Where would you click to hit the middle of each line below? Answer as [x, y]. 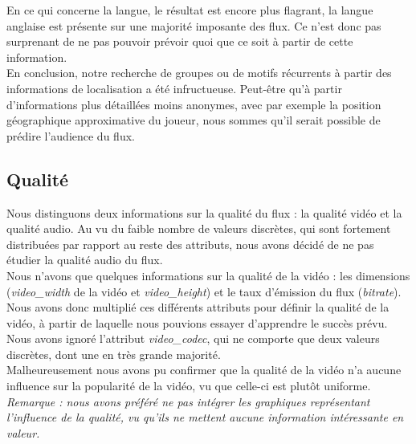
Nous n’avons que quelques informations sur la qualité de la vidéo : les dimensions [208, 275]
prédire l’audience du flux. [71, 135]
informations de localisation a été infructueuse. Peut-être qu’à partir [174, 88]
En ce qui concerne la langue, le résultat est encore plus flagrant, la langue [190, 10]
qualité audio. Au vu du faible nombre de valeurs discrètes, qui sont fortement [199, 228]
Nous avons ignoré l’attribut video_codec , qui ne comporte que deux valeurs [193, 338]
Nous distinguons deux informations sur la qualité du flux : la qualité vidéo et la [204, 212]
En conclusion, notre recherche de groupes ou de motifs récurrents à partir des [199, 73]
